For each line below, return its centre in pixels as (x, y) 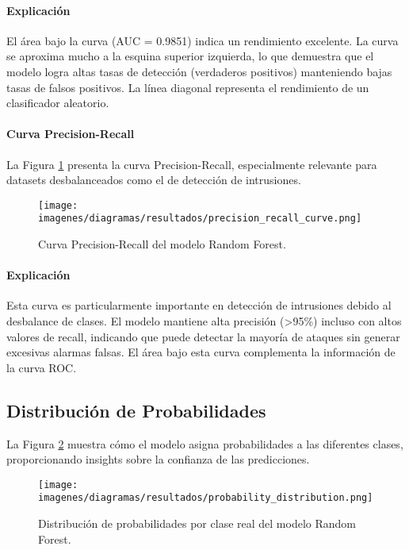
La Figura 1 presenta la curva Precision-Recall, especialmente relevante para (192, 164)
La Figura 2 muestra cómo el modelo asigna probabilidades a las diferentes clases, (205, 443)
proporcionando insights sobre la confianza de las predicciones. (158, 459)
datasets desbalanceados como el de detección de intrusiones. (154, 180)
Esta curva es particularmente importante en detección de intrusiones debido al (199, 305)
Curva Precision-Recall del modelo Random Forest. (162, 244)
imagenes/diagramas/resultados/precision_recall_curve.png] (200, 219)
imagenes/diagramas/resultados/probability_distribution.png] (206, 498)
